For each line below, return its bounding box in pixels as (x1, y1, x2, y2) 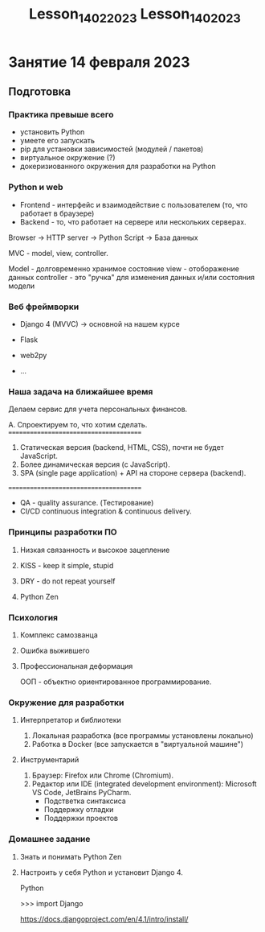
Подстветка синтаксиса (43, 796, 126, 806)
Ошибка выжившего (19, 645, 90, 655)
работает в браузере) (19, 208, 95, 218)
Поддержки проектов (43, 814, 119, 823)
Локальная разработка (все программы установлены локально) (31, 731, 255, 740)
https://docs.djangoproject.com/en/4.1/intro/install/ (19, 914, 189, 924)
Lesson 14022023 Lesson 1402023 (29, 5, 241, 26)
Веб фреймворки (8, 301, 79, 312)
